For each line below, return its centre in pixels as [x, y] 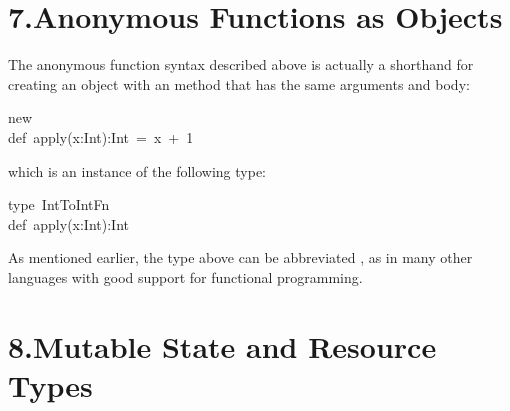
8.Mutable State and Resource [222, 345]
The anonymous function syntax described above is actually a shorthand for [241, 64]
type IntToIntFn [59, 204]
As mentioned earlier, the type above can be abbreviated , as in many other [240, 257]
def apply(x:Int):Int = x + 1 [101, 136]
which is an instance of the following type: [137, 170]
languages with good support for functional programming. [185, 276]
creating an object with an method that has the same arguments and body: [239, 83]
